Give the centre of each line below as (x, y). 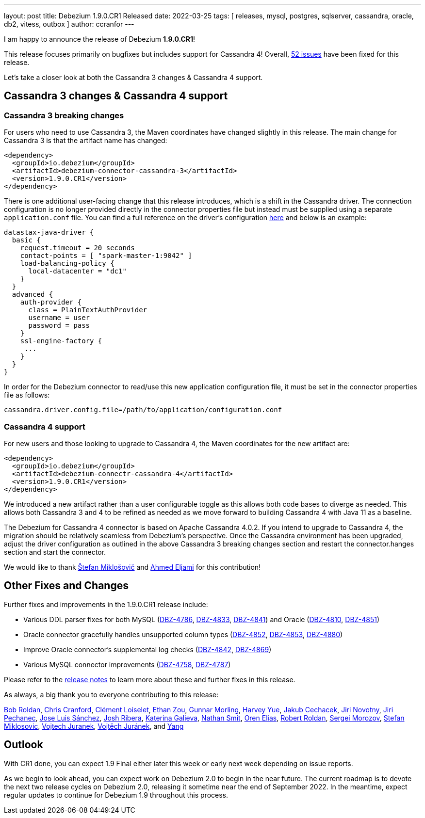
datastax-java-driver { (49, 233)
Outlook (24, 745)
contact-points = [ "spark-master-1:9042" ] (106, 256)
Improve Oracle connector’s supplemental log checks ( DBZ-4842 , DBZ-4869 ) (147, 649)
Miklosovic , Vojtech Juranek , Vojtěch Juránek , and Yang (94, 726)
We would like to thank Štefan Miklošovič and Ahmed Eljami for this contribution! (132, 567)
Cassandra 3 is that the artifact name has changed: (86, 141)
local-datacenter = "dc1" (77, 271)
